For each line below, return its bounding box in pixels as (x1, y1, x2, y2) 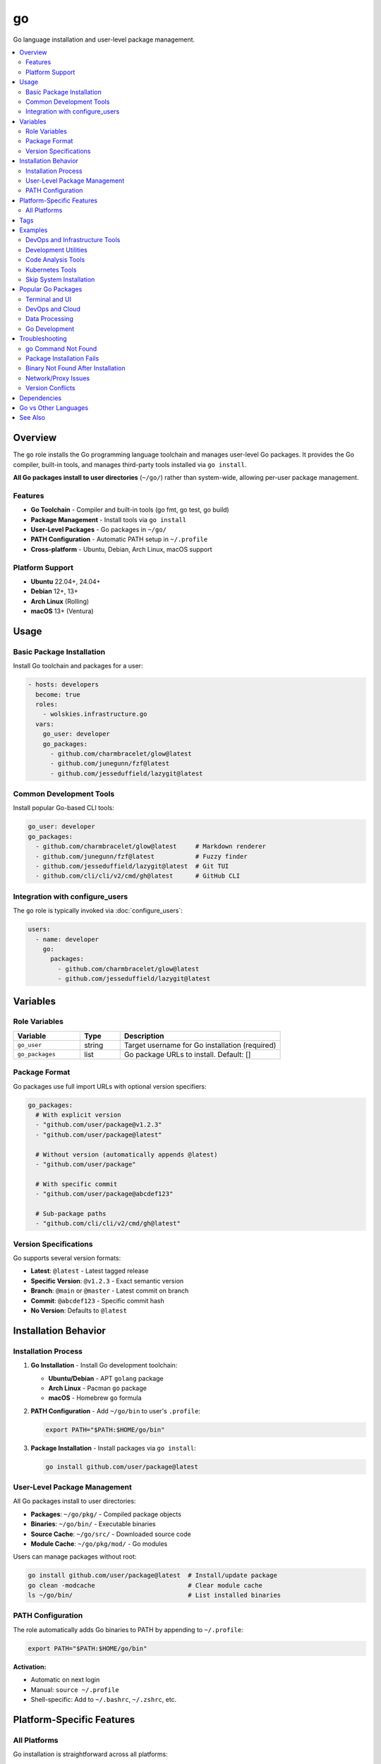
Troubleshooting (19, 334, 67, 343)
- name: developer (35, 935, 99, 943)
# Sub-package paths (35, 1209, 107, 1217)
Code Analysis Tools (25, 255, 85, 264)
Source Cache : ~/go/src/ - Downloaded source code (30, 1530, 191, 1538)
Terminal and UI (25, 295, 72, 303)
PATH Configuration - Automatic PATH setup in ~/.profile (30, 535, 208, 543)
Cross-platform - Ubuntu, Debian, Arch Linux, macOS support (30, 545, 212, 553)
